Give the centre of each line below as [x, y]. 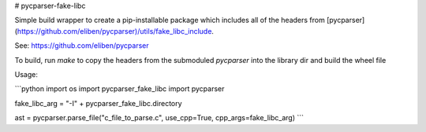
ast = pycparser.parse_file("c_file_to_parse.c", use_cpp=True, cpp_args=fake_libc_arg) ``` [159, 118]
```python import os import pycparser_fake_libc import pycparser [120, 89]
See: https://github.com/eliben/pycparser [82, 46]
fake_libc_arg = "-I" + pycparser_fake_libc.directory [98, 103]
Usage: [26, 74]
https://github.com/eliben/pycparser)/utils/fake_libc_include [114, 31]
